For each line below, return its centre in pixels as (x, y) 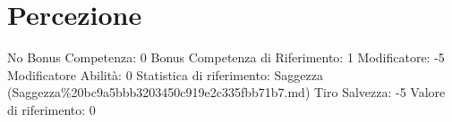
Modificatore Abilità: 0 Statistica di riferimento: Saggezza (165, 74)
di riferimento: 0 (51, 109)
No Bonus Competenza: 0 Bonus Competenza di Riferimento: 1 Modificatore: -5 (226, 57)
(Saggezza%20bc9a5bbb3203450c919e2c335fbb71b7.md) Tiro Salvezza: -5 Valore (226, 92)
